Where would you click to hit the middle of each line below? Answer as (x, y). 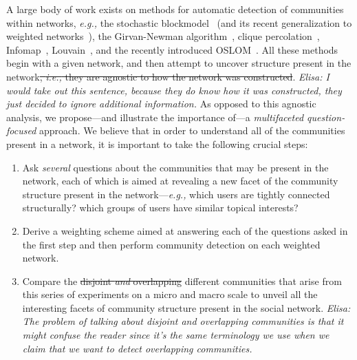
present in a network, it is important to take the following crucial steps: (157, 144)
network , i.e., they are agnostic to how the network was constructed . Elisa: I (168, 76)
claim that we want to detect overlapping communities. (137, 348)
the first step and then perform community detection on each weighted (171, 244)
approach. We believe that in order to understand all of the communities (192, 130)
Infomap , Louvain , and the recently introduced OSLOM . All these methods (172, 49)
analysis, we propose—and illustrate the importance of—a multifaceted (155, 117)
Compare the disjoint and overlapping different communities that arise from (182, 280)
